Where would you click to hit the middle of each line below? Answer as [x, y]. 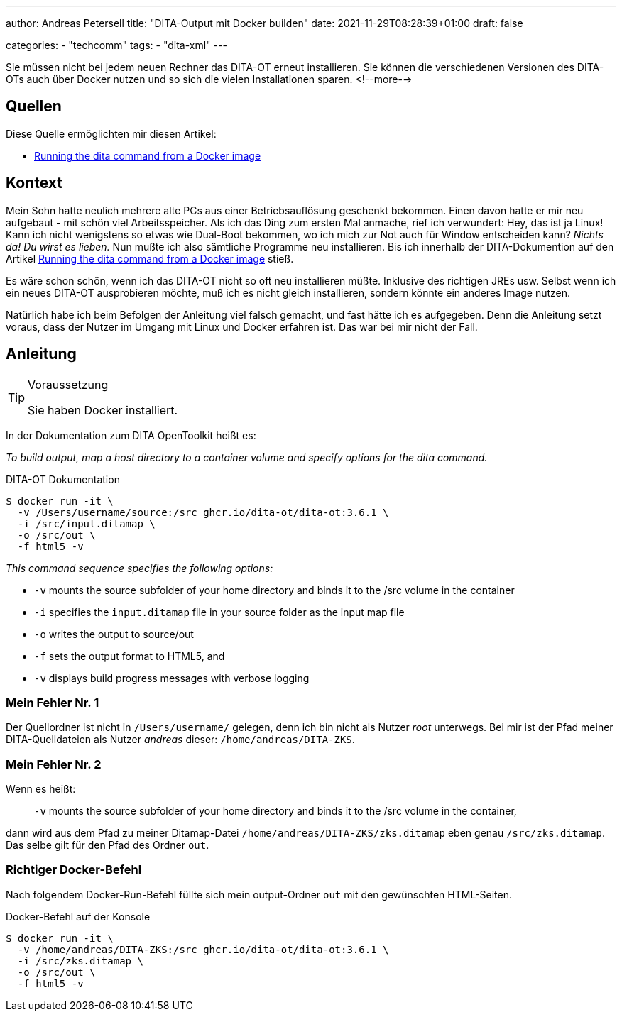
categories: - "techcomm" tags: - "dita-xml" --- [116, 45]
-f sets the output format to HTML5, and [130, 656]
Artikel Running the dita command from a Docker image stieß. [150, 258]
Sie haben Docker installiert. [103, 410]
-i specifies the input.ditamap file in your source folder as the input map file [219, 612]
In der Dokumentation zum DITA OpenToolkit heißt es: [131, 435]
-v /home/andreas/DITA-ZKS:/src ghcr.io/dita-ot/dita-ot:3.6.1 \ [203, 949]
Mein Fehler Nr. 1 [53, 702]
